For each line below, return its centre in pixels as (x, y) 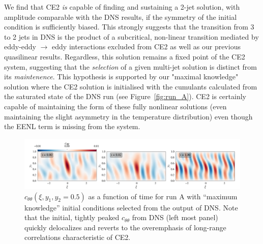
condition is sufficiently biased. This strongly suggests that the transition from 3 (129, 27)
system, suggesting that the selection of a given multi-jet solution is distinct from (130, 66)
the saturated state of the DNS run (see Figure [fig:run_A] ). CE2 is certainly (125, 96)
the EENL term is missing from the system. (72, 126)
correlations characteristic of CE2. (78, 237)
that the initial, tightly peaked (72, 217)
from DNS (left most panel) (175, 217)
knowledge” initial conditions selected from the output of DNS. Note (131, 207)
